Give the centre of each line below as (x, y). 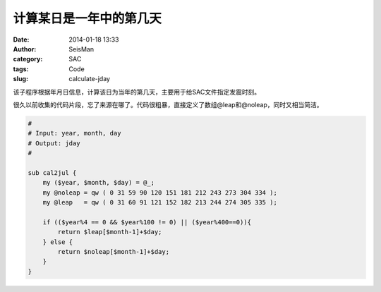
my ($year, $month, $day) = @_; (99, 183)
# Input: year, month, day (74, 133)
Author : (25, 49)
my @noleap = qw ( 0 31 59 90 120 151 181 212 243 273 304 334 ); (160, 193)
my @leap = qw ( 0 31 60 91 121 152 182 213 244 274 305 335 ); (160, 202)
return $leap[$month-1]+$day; (110, 232)
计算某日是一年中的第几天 (87, 18)
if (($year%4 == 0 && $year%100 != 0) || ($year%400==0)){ (147, 222)
